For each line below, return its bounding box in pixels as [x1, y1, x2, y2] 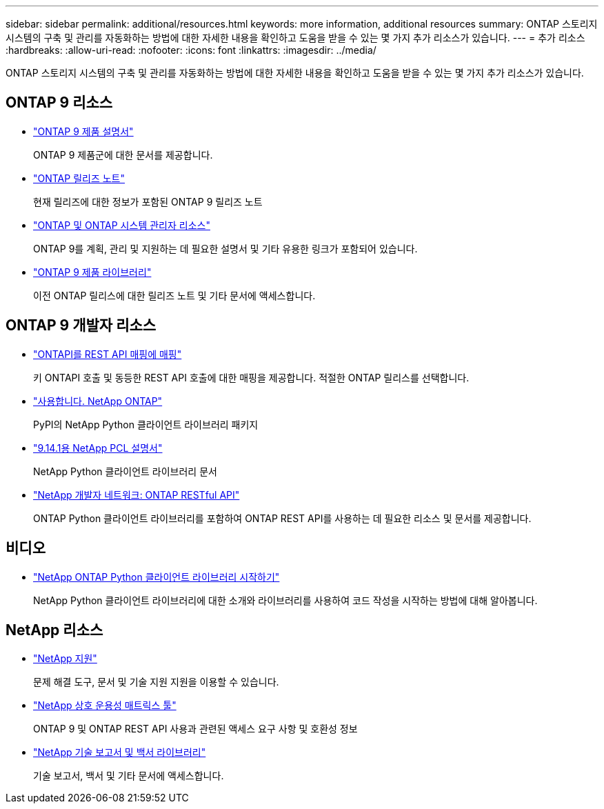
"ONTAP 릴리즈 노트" [33, 172, 125, 184]
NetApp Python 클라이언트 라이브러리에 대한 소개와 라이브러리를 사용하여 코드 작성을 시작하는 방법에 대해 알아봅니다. [33, 594, 538, 606]
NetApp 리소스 [6, 621, 103, 639]
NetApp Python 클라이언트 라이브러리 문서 [33, 465, 217, 477]
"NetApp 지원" [33, 652, 97, 665]
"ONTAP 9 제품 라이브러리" [33, 266, 152, 278]
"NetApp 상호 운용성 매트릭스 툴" [33, 699, 177, 712]
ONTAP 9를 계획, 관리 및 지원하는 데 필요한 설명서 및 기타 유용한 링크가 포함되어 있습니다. [33, 242, 418, 254]
